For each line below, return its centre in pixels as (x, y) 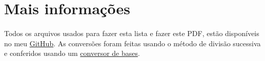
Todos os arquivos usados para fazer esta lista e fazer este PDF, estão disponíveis (132, 33)
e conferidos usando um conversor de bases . (72, 53)
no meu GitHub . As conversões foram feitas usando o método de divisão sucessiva (132, 43)
